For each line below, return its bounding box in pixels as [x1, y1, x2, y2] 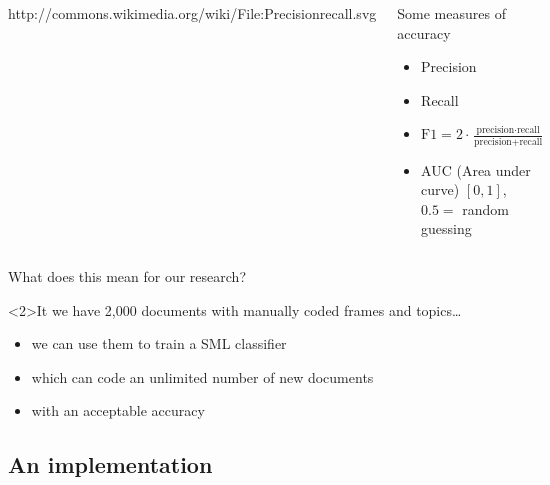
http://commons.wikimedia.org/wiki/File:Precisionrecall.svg [8, 3, 377, 23]
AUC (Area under [421, 159, 531, 180]
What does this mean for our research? [8, 266, 246, 287]
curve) [421, 179, 460, 200]
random [462, 198, 510, 219]
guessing [421, 218, 472, 239]
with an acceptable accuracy [31, 400, 205, 421]
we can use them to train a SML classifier [31, 333, 287, 354]
